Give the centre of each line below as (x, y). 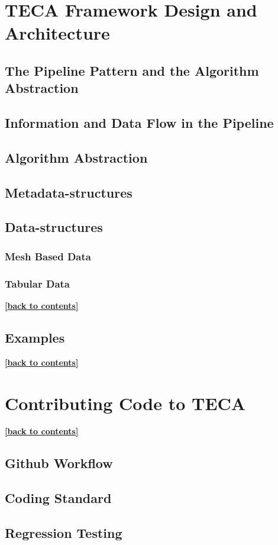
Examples (35, 337)
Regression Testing (64, 532)
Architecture (57, 33)
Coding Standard (58, 498)
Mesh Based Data (48, 256)
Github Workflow (59, 463)
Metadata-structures (69, 192)
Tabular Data (37, 283)
